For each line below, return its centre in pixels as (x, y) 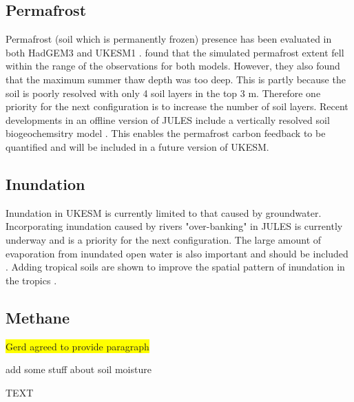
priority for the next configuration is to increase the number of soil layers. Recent (177, 106)
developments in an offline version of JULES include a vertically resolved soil (168, 119)
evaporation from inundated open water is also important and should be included (177, 253)
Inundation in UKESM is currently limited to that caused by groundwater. (164, 212)
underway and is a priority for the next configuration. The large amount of (164, 239)
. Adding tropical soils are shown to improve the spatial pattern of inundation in (175, 267)
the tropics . (31, 280)
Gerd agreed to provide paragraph (77, 346)
